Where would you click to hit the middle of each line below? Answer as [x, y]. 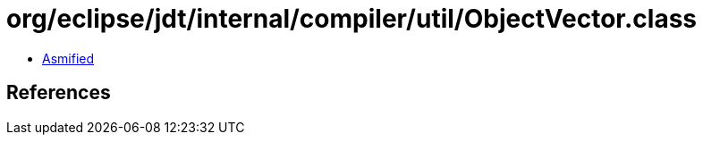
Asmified [68, 58]
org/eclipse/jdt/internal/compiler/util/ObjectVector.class [351, 19]
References [59, 93]
